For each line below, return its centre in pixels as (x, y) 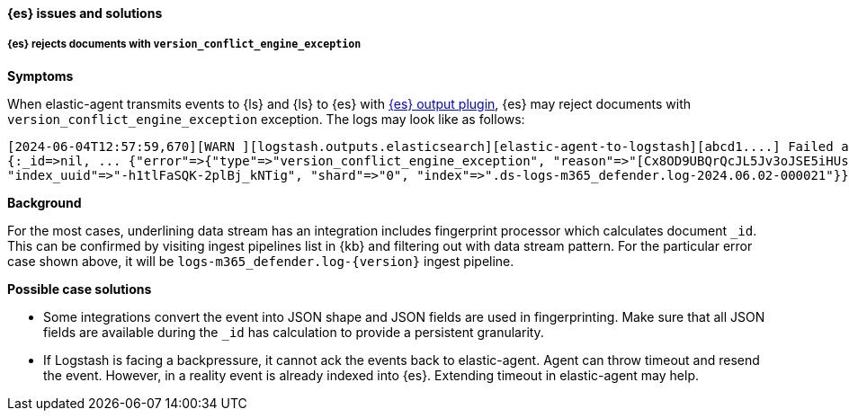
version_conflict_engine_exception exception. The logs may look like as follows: (266, 119)
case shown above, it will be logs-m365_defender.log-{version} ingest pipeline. (261, 261)
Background (45, 202)
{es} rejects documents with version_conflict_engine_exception (184, 44)
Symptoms (40, 76)
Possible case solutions (80, 289)
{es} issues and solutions (85, 13)
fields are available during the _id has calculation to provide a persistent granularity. (294, 332)
